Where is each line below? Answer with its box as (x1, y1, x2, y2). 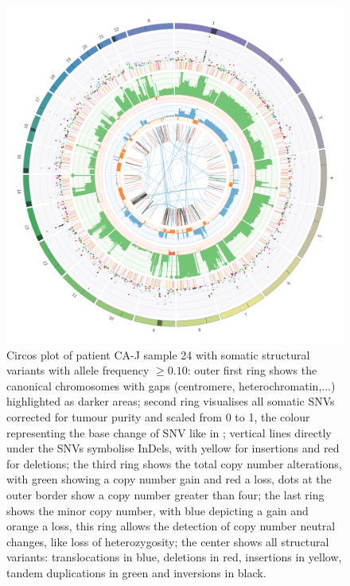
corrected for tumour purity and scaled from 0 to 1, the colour (6, 408, 310, 425)
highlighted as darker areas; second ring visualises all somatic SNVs (6, 393, 335, 409)
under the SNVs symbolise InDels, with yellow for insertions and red (6, 440, 340, 456)
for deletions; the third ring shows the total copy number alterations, (6, 455, 342, 472)
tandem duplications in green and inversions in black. (6, 564, 266, 580)
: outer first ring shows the (187, 362, 317, 378)
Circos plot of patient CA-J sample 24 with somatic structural (6, 346, 310, 363)
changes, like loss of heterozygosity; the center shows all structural (6, 533, 329, 549)
